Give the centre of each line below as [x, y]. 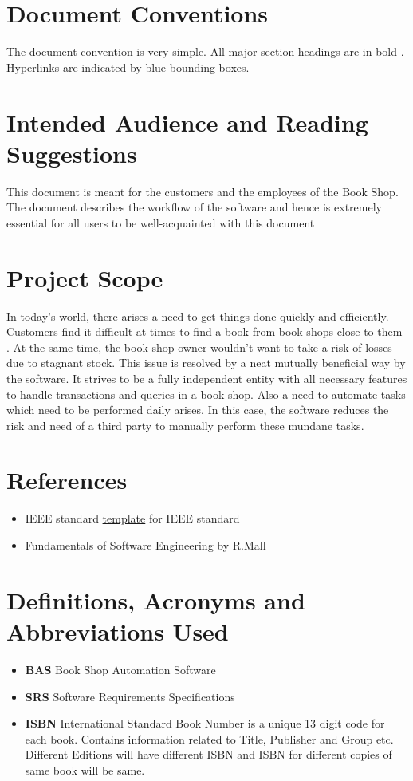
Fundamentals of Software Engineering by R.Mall [146, 545]
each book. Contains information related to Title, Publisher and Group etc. [209, 738]
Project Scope [85, 277]
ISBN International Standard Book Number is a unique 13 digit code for [205, 723]
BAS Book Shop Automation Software [120, 669]
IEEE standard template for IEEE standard [132, 518]
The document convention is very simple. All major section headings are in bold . [205, 51]
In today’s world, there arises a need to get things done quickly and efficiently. [198, 316]
